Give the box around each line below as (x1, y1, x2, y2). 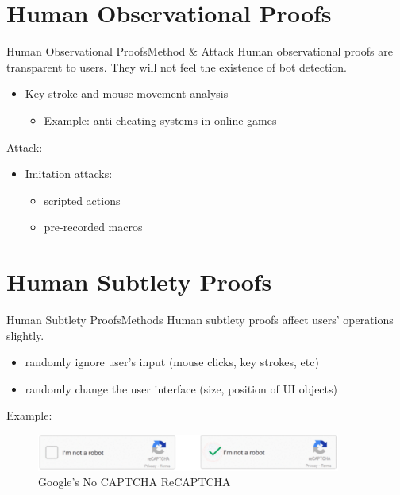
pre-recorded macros (44, 218, 143, 235)
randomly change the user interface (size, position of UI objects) (25, 380, 337, 396)
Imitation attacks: (25, 165, 113, 182)
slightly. (6, 327, 44, 343)
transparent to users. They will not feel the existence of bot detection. (6, 58, 347, 75)
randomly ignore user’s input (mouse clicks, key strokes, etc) (25, 354, 319, 370)
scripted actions (44, 191, 121, 208)
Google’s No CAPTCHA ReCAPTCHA (38, 474, 231, 490)
